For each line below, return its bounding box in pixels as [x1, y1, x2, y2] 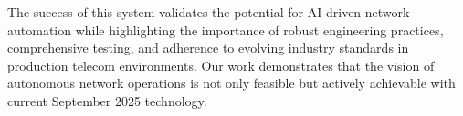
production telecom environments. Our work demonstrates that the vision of [7, 55, 435, 74]
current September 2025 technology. [7, 91, 207, 110]
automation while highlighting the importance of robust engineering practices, [7, 20, 444, 39]
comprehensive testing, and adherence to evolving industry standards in [7, 38, 409, 57]
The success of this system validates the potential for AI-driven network [7, 3, 410, 21]
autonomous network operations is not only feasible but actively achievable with [7, 73, 456, 92]
